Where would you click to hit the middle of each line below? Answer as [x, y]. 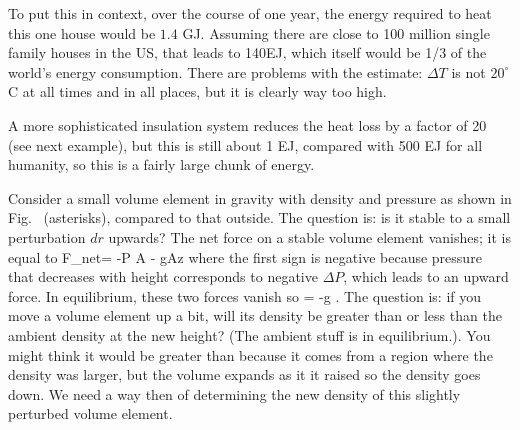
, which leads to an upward [426, 276]
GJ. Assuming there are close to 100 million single [336, 32]
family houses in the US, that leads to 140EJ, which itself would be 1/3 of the [247, 52]
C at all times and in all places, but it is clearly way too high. [197, 91]
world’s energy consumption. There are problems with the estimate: [215, 71]
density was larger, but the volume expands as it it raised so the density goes [244, 374]
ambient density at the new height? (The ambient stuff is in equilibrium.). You [249, 334]
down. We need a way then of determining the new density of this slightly [234, 393]
